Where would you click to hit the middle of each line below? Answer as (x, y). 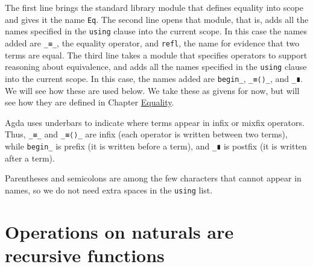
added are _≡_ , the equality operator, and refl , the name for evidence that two (152, 43)
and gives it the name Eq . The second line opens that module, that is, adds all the (157, 19)
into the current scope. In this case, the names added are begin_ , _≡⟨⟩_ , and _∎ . (154, 78)
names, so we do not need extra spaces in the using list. (109, 190)
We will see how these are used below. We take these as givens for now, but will (152, 90)
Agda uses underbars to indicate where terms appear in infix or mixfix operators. (155, 122)
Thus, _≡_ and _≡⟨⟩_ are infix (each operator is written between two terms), (146, 134)
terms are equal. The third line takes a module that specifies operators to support (156, 55)
